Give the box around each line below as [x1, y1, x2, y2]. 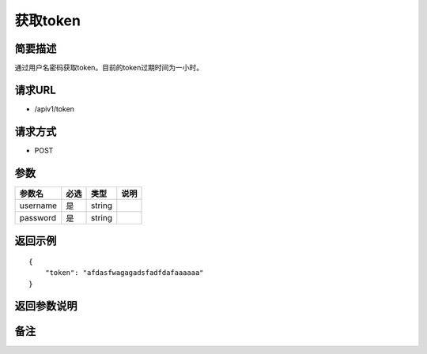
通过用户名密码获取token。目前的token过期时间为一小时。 [14, 63, 204, 73]
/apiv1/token [34, 104, 75, 114]
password [19, 212, 57, 223]
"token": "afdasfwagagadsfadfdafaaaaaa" [44, 269, 205, 277]
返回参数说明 [14, 299, 77, 313]
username [19, 200, 58, 211]
